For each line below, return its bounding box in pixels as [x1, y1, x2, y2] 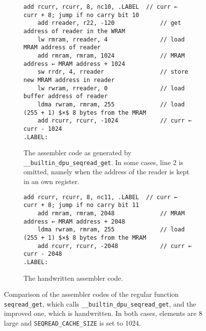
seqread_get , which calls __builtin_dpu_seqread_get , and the [4, 298, 196, 309]
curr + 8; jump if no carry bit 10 [23, 11, 139, 19]
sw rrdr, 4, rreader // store [37, 68, 188, 76]
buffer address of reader [23, 93, 108, 100]
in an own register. [23, 176, 80, 186]
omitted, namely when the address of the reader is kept [23, 166, 189, 177]
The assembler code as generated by [23, 147, 132, 158]
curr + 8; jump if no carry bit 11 [23, 202, 139, 209]
